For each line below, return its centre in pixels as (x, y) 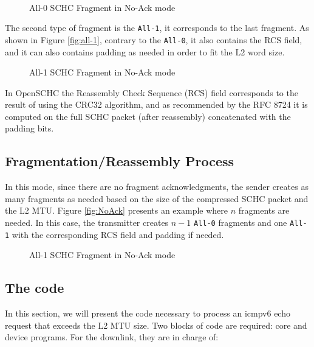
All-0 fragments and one (240, 223)
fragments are (264, 210)
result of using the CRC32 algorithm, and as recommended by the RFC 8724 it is (156, 104)
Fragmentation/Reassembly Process (120, 161)
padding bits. (29, 128)
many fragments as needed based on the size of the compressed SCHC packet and (157, 198)
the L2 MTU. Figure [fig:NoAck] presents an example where (116, 210)
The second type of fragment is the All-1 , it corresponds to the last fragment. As (157, 28)
